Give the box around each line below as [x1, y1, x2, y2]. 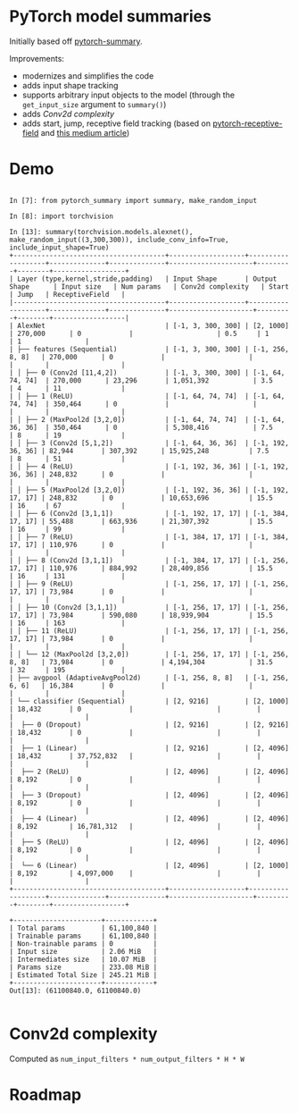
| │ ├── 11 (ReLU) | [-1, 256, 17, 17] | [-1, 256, [9, 626, 290, 636]
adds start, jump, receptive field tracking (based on [21, 118, 211, 129]
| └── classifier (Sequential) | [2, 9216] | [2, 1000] [9, 696, 290, 705]
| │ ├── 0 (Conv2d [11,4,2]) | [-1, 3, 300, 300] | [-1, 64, [9, 368, 286, 377]
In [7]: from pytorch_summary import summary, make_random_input [9, 196, 257, 205]
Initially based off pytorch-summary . [9, 36, 143, 46]
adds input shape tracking [21, 80, 119, 90]
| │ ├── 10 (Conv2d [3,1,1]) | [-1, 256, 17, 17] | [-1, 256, [9, 603, 290, 611]
